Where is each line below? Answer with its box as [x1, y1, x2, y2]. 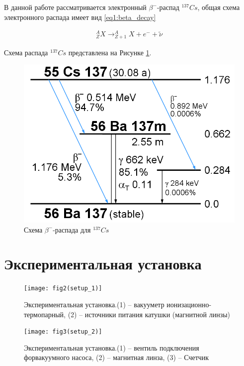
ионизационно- [166, 299, 212, 310]
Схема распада [4, 47, 48, 58]
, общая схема [197, 2, 240, 12]
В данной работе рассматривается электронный [4, 2, 147, 12]
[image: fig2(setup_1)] [24, 285, 102, 292]
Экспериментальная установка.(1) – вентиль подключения [24, 342, 199, 353]
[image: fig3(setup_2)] [24, 328, 102, 336]
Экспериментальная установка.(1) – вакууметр [24, 299, 164, 310]
